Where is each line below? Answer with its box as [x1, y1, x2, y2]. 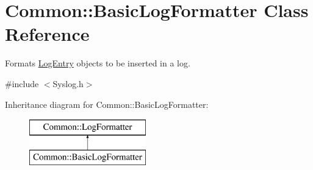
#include [5, 77, 39, 90]
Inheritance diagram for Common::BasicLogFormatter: [5, 97, 209, 110]
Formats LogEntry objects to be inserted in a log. [5, 57, 190, 69]
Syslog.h [52, 77, 84, 90]
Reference [5, 21, 90, 46]
